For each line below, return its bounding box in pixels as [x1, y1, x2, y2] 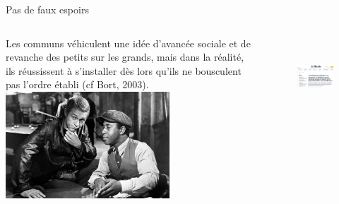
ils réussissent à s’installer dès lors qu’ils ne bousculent [6, 63, 242, 78]
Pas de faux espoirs [6, 2, 89, 16]
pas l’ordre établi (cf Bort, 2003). [6, 77, 149, 92]
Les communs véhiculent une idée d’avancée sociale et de [6, 35, 251, 50]
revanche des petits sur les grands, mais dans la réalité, [6, 49, 244, 64]
